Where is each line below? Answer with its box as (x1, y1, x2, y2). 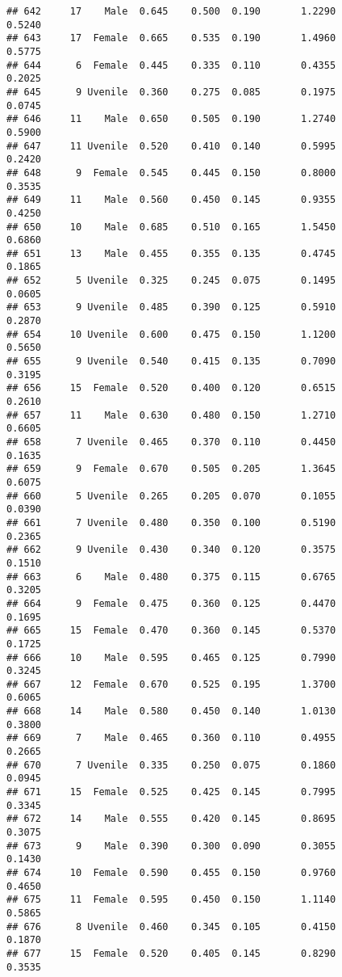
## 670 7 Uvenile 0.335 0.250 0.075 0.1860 (6, 759, 336, 771)
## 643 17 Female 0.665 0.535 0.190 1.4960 (6, 32, 336, 44)
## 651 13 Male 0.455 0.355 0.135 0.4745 (6, 247, 336, 259)
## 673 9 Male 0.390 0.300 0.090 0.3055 (6, 840, 336, 852)
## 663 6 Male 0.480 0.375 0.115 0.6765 (6, 571, 336, 583)
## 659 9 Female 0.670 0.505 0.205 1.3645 (6, 463, 336, 475)
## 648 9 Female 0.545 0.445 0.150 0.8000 (6, 166, 336, 179)
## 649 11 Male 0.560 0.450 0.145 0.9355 (6, 194, 336, 206)
